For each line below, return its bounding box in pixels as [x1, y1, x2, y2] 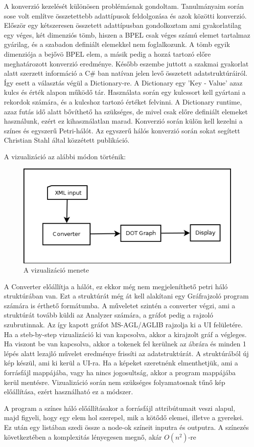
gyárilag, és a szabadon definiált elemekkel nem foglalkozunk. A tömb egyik [4, 39, 230, 49]
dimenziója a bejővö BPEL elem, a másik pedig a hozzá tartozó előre [4, 48, 211, 59]
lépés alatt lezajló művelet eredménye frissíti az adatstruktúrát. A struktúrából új [4, 348, 249, 358]
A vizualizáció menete [23, 265, 89, 275]
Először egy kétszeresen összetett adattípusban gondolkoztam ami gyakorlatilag [4, 20, 241, 30]
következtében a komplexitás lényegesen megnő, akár [4, 431, 162, 442]
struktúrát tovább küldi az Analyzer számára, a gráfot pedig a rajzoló [4, 310, 213, 320]
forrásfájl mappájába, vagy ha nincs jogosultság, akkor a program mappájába [4, 367, 236, 378]
